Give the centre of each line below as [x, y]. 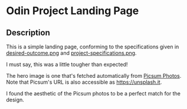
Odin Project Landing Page [73, 11]
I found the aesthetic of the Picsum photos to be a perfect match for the [93, 93]
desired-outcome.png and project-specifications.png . [71, 53]
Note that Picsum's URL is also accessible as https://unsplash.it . [84, 82]
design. [15, 100]
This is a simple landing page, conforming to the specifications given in [93, 47]
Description [28, 33]
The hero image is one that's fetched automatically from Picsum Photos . [94, 76]
